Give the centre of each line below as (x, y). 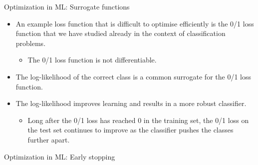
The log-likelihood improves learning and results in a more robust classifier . (131, 103)
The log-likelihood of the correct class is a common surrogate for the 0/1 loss (133, 76)
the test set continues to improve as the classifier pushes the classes (130, 130)
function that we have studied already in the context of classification (121, 33)
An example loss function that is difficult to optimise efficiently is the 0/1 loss (135, 23)
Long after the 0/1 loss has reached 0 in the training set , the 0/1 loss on (138, 120)
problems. (31, 43)
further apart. (49, 139)
